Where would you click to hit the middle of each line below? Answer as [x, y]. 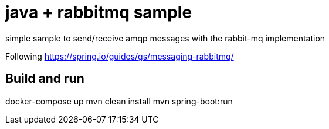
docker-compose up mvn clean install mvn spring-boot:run [119, 101]
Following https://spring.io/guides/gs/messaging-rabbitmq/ [120, 56]
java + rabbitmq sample [99, 12]
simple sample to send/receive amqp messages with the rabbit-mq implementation [165, 38]
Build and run [45, 79]
